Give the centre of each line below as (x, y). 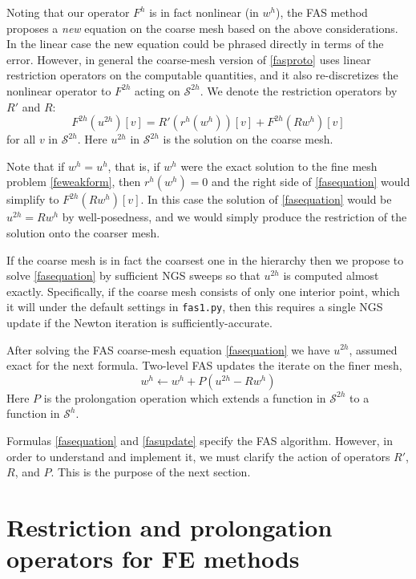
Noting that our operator (68, 12)
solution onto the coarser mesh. (83, 232)
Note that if (36, 166)
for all (21, 139)
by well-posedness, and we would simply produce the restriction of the (234, 217)
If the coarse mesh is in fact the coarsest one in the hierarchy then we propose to (205, 259)
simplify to (33, 199)
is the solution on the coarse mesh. (248, 139)
